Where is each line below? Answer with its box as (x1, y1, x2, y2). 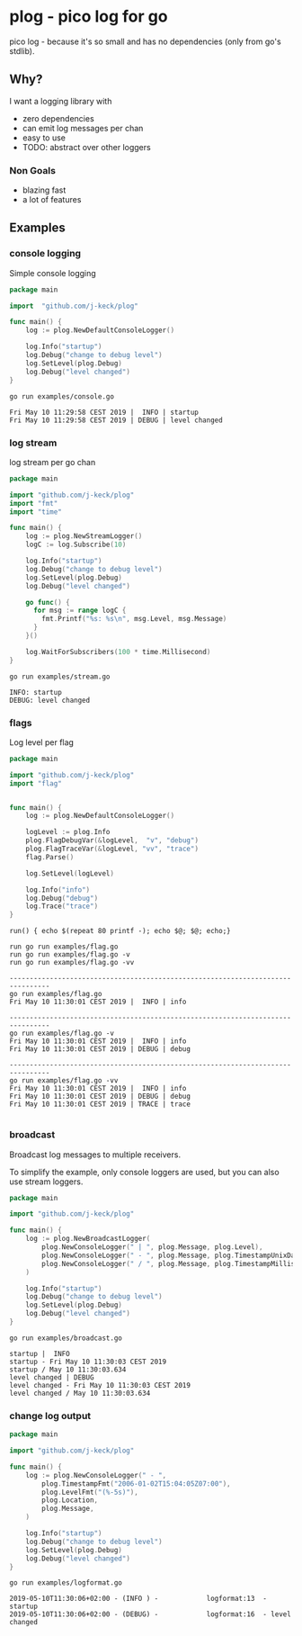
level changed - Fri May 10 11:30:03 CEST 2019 (9, 1380, 191, 1389)
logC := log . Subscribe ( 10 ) (25, 540, 127, 550)
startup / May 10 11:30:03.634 (9, 1365, 127, 1374)
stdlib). (9, 45, 35, 56)
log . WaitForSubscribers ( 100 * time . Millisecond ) (25, 647, 211, 656)
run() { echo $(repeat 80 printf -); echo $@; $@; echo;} (9, 927, 231, 936)
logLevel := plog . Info (25, 828, 111, 837)
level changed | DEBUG (9, 1372, 94, 1382)
